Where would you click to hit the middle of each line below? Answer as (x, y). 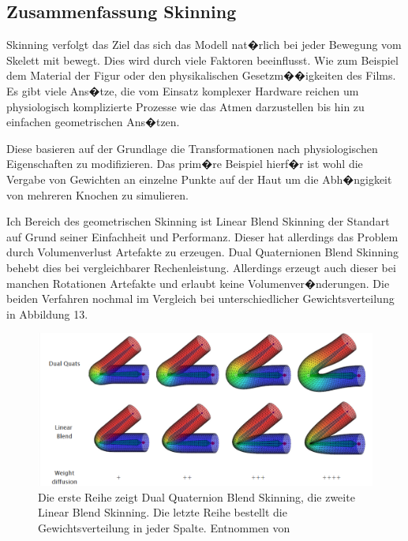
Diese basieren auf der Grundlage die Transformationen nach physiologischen (192, 148)
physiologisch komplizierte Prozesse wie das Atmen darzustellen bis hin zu (185, 106)
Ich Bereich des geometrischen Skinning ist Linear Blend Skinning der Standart (198, 221)
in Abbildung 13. (47, 313)
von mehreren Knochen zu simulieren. (97, 194)
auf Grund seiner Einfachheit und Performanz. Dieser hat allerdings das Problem (202, 236)
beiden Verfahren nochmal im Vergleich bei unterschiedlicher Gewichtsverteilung (200, 298)
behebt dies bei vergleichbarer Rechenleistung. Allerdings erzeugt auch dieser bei (201, 267)
